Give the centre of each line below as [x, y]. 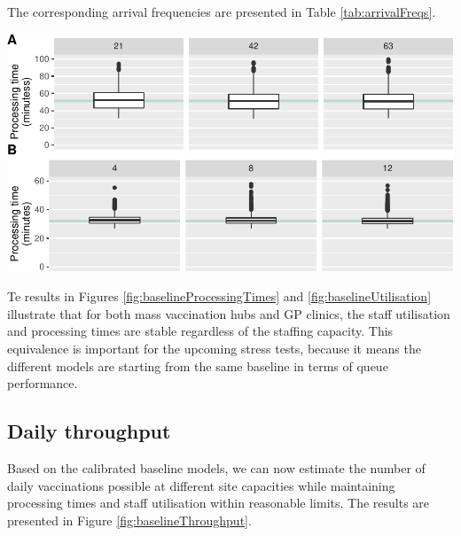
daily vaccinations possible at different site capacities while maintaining [201, 485]
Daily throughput [89, 431]
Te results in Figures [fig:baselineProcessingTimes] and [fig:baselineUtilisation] [219, 296]
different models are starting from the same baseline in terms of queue [198, 365]
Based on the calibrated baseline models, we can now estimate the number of [216, 467]
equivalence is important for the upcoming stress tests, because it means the [214, 348]
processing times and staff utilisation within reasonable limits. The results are [219, 503]
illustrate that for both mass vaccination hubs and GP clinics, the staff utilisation [229, 313]
